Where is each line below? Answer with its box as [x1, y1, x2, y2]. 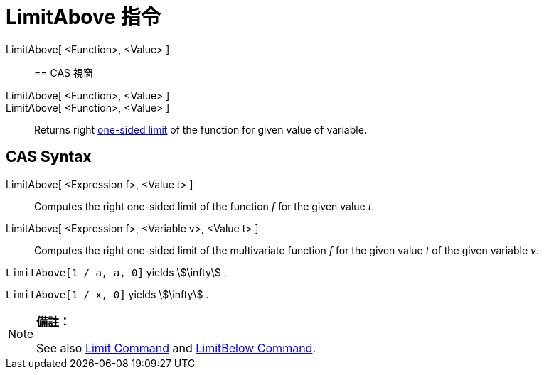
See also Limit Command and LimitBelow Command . [36, 340, 316, 355]
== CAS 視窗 [34, 66, 93, 79]
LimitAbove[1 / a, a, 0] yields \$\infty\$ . [6, 266, 227, 278]
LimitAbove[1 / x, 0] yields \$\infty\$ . [6, 288, 209, 300]
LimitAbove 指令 [6, 5, 161, 29]
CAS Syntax [6, 148, 92, 166]
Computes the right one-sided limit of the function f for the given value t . [34, 200, 375, 212]
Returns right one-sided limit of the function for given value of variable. [34, 123, 367, 136]
